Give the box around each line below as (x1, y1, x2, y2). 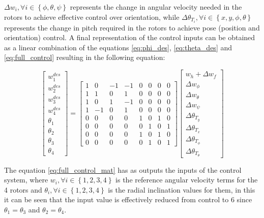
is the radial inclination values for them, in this (108, 184, 255, 195)
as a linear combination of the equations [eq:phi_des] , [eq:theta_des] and (4, 42, 232, 52)
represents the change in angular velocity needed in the (70, 2, 242, 12)
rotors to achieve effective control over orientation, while (4, 11, 180, 22)
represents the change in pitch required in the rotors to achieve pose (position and (4, 22, 260, 33)
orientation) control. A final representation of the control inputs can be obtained (4, 32, 255, 43)
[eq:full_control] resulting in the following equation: (4, 52, 165, 63)
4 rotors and (4, 184, 42, 195)
